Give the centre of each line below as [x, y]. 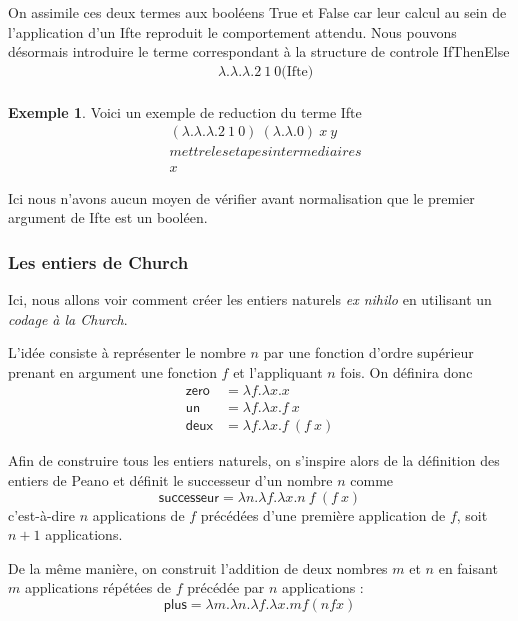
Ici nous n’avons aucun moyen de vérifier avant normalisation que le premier [241, 197]
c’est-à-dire [41, 514]
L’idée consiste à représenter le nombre [127, 352]
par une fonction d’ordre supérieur [368, 352]
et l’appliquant [278, 371]
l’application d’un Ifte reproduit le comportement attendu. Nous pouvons [232, 31]
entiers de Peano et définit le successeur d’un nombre [170, 480]
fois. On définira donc [406, 371]
